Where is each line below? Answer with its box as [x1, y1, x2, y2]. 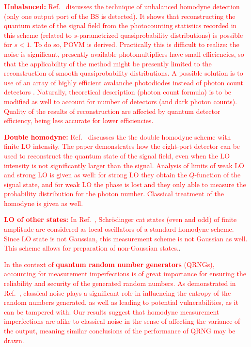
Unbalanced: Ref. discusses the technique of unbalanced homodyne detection [4, 1, 240, 11]
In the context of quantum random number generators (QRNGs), [4, 259, 215, 269]
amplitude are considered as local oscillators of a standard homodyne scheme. [4, 224, 234, 234]
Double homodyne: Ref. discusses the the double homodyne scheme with [4, 131, 231, 142]
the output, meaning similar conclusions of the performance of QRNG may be [4, 326, 235, 335]
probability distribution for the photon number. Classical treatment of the [4, 189, 224, 199]
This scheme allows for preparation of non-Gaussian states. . [4, 243, 181, 253]
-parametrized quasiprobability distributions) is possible [77, 30, 243, 40]
